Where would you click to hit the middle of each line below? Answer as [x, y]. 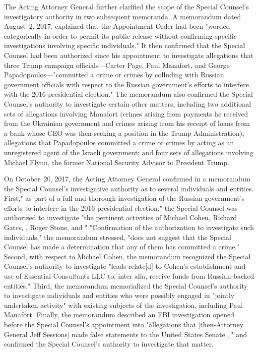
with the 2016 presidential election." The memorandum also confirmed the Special [129, 94]
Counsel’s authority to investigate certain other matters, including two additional [128, 103]
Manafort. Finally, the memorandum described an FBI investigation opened [119, 315]
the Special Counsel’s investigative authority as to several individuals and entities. [129, 188]
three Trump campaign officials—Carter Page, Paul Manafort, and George [117, 65]
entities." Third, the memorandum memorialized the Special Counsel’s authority [126, 285]
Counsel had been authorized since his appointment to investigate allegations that [129, 55]
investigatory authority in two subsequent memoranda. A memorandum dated [123, 16]
